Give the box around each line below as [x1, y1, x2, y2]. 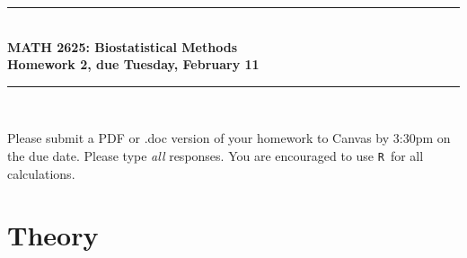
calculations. [7, 164, 75, 182]
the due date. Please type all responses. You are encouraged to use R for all [7, 146, 424, 165]
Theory [7, 217, 99, 254]
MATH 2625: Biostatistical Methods [7, 37, 237, 56]
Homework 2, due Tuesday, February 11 [7, 55, 260, 74]
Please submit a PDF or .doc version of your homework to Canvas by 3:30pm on [7, 129, 451, 147]
